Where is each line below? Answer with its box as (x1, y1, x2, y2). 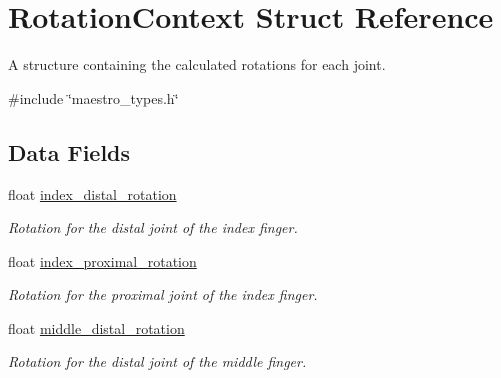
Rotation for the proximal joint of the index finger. (8, 284, 318, 305)
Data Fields (8, 136, 131, 167)
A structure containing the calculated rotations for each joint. (8, 54, 386, 75)
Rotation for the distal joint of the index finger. (8, 217, 298, 238)
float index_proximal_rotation (8, 250, 197, 271)
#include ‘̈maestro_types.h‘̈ (8, 87, 179, 108)
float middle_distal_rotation (8, 317, 185, 338)
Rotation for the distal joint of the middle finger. (8, 351, 307, 372)
